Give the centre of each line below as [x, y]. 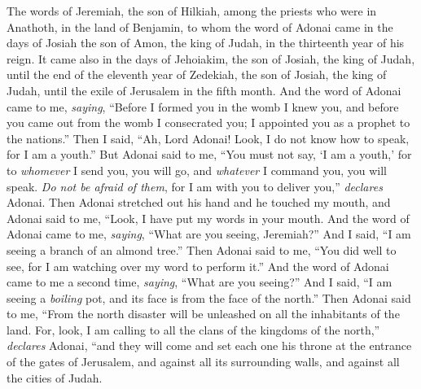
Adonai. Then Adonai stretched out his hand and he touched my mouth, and [199, 202]
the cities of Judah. [55, 377]
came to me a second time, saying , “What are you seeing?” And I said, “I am [200, 282]
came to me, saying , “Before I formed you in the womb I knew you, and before [203, 106]
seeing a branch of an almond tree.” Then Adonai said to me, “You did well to [202, 249]
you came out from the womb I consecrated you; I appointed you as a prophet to [208, 122]
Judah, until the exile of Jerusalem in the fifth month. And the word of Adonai [204, 90]
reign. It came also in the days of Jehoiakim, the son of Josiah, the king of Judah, [211, 58]
